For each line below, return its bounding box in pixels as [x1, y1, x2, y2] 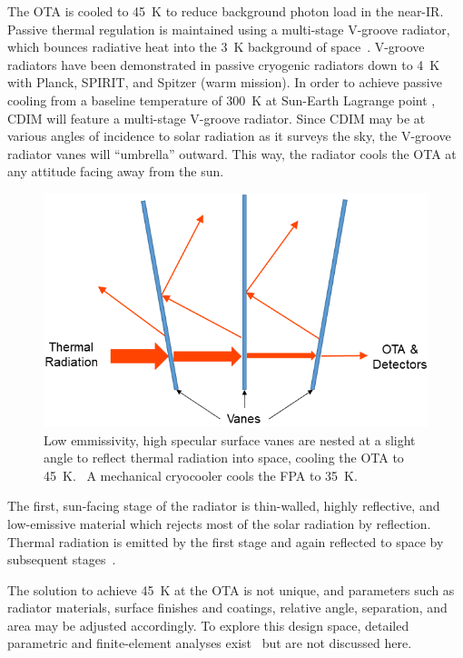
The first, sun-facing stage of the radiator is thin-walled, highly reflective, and [7, 496, 440, 515]
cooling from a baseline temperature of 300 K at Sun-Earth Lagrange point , [7, 90, 436, 109]
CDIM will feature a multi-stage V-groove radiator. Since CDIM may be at [7, 108, 426, 127]
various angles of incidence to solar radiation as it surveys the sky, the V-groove [7, 126, 451, 145]
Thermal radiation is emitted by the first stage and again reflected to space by [7, 532, 444, 551]
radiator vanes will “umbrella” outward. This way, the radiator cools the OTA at [7, 144, 457, 163]
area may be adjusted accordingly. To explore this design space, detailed [7, 615, 409, 634]
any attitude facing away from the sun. [7, 162, 224, 181]
